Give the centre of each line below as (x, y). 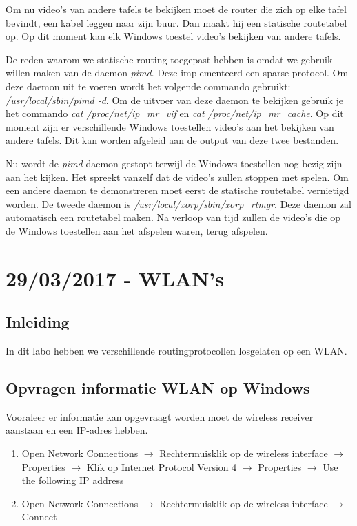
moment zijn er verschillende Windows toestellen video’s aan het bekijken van (170, 126)
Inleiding (38, 322)
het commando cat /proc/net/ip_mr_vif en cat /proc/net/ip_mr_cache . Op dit (175, 113)
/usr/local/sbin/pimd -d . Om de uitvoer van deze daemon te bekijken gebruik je (175, 99)
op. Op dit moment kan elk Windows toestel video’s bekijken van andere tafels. (173, 36)
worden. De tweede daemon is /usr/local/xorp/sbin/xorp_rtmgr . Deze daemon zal (178, 203)
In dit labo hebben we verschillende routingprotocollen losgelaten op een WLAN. (176, 351)
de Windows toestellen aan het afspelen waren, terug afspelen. (137, 230)
